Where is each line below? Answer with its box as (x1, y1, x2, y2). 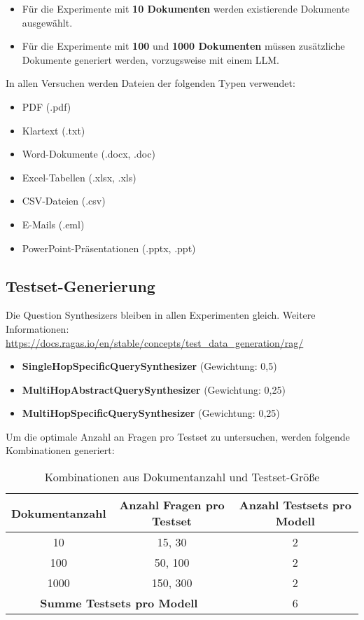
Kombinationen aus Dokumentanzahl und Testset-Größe (44, 469, 320, 485)
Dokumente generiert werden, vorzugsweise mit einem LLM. (22, 52, 279, 67)
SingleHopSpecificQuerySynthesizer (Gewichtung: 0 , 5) (22, 359, 277, 373)
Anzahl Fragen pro (119, 497, 225, 514)
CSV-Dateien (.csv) (22, 193, 106, 208)
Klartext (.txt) (22, 123, 85, 137)
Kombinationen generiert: (6, 443, 115, 457)
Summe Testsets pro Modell (40, 595, 198, 612)
